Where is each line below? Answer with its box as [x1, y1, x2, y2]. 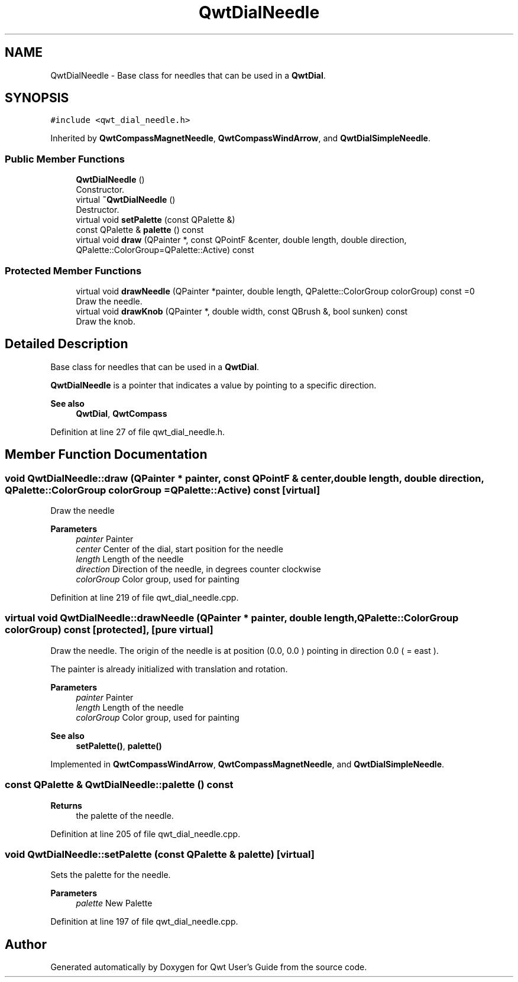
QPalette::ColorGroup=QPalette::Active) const [76, 245, 254, 255]
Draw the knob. [76, 316, 135, 326]
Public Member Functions [5, 153, 125, 165]
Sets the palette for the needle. [50, 870, 171, 880]
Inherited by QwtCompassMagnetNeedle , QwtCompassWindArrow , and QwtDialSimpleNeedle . [50, 133, 430, 144]
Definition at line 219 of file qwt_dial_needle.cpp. [50, 592, 239, 602]
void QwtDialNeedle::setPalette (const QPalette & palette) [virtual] [5, 848, 315, 860]
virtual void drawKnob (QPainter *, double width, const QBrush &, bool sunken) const [76, 306, 408, 316]
